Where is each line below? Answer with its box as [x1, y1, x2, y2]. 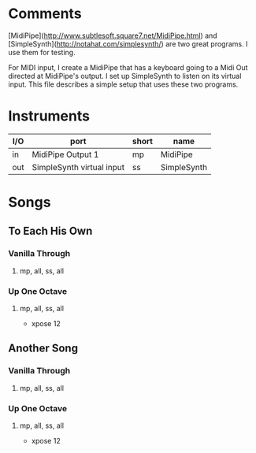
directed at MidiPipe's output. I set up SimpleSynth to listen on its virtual [8, 71, 242, 80]
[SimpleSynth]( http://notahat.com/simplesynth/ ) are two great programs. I [8, 39, 248, 48]
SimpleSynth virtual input [32, 162, 124, 173]
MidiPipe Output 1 [32, 149, 99, 160]
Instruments [8, 107, 91, 125]
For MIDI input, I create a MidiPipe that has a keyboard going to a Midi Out [8, 62, 248, 72]
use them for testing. [8, 47, 76, 57]
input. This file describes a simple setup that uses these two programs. [8, 80, 239, 89]
